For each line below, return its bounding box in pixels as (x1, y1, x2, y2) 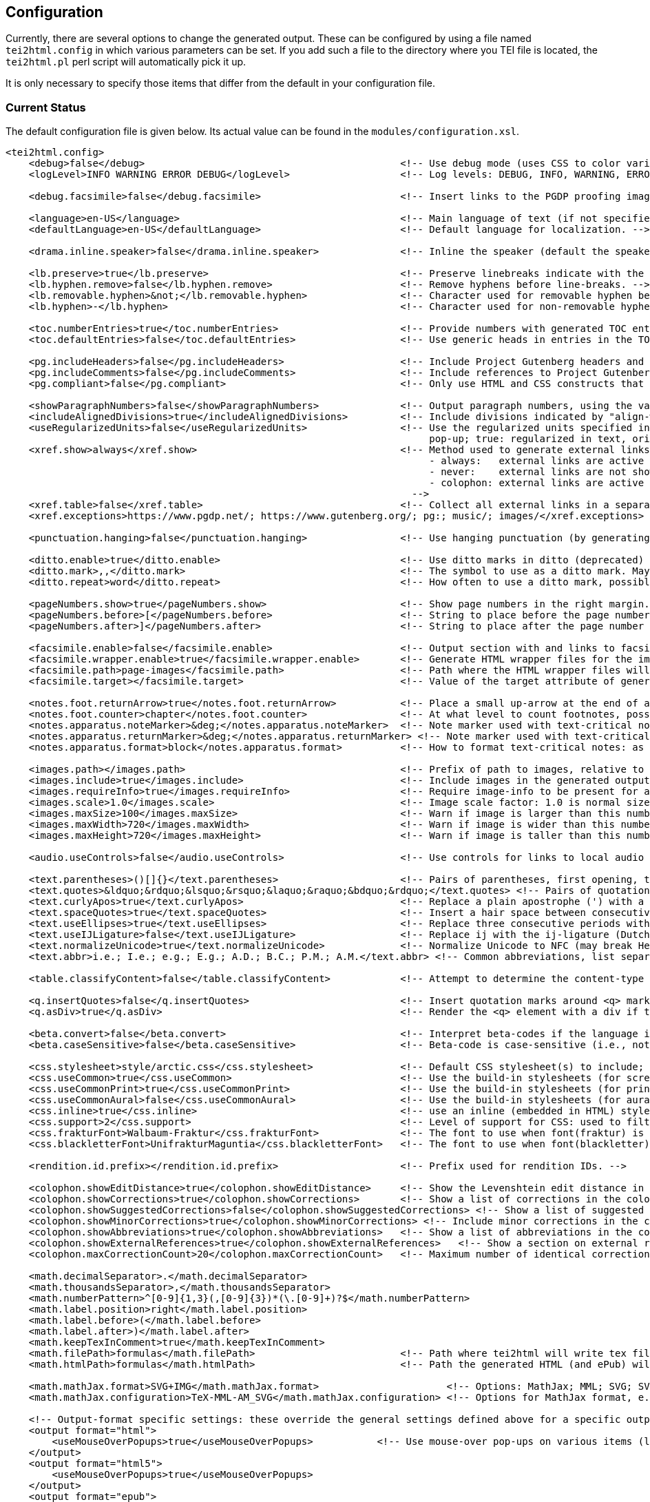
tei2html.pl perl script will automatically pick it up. (6, 56, 247, 68)
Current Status (6, 100, 86, 114)
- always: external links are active (429, 455, 644, 467)
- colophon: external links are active (429, 477, 644, 489)
